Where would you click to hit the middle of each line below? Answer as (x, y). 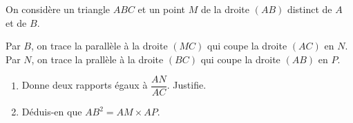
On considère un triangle (58, 9)
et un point (162, 9)
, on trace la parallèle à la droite (99, 46)
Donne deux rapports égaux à (85, 85)
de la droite (225, 9)
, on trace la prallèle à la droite (97, 59)
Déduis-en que (52, 112)
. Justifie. (187, 85)
